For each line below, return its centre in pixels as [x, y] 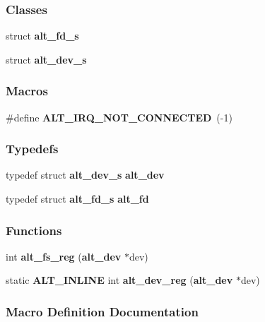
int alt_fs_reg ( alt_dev [64, 256]
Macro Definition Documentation [102, 311]
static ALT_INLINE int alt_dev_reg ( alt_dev [119, 280]
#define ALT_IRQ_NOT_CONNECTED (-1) [119, 117]
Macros [27, 91]
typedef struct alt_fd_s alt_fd [77, 199]
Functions [34, 230]
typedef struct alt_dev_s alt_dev [85, 175]
